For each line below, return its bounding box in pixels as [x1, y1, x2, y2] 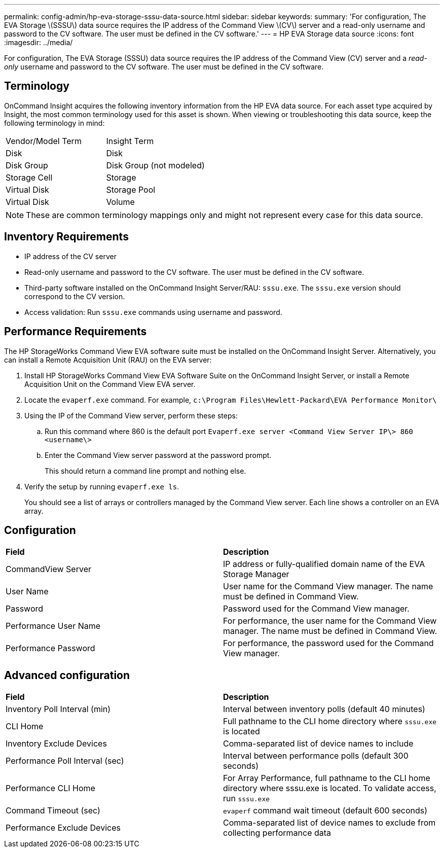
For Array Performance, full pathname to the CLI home [223, 773, 430, 784]
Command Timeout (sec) [6, 805, 100, 816]
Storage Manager [223, 569, 289, 580]
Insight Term [106, 135, 154, 146]
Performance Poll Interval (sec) [6, 756, 124, 766]
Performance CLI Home [6, 783, 95, 794]
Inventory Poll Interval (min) [6, 704, 111, 715]
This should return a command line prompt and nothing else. [45, 466, 246, 475]
